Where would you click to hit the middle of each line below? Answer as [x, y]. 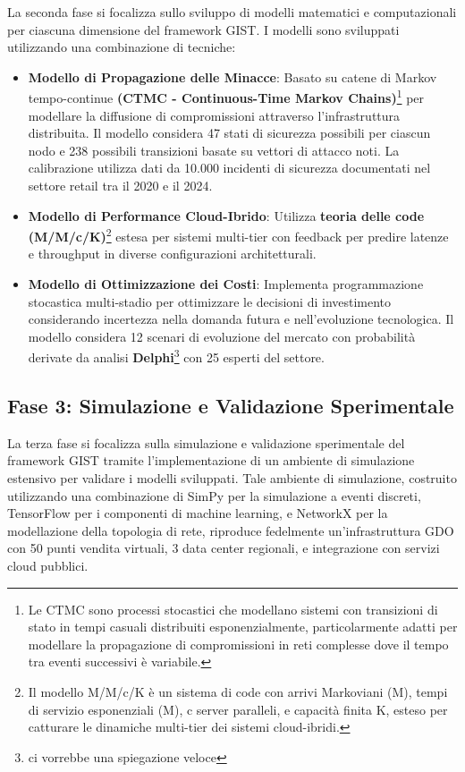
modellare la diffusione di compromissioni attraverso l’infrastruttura [214, 115]
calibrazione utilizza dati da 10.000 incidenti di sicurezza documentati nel [229, 168]
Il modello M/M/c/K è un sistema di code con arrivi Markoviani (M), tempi [238, 691]
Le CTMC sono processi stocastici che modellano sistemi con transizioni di [233, 609]
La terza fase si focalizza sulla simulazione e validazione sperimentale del [206, 442]
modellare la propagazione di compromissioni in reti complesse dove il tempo [238, 644]
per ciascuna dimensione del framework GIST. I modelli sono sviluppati [203, 29]
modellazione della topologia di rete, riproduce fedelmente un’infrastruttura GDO [231, 530]
